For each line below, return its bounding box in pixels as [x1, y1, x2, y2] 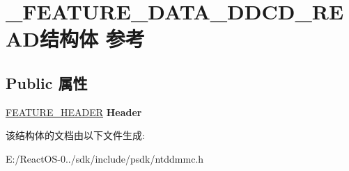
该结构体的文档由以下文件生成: [6, 128, 145, 142]
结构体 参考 [40, 24, 145, 53]
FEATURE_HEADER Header [6, 104, 142, 119]
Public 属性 [6, 72, 88, 93]
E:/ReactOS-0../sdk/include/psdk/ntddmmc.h [6, 151, 204, 165]
